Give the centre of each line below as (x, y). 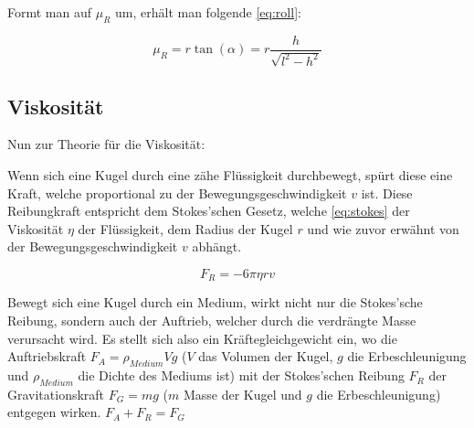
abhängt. (217, 246)
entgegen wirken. (54, 412)
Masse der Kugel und (242, 394)
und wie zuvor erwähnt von (383, 228)
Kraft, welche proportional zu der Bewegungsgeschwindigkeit (177, 193)
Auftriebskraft (47, 356)
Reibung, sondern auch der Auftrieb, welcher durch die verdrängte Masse (212, 321)
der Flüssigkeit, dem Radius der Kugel (185, 228)
